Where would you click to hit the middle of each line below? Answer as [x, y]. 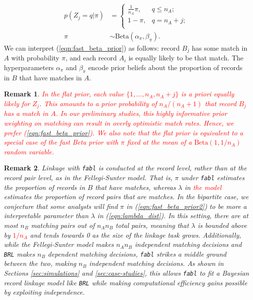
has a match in [26, 113]
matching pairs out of [63, 225]
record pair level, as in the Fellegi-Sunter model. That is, [88, 177]
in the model [203, 187]
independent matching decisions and [188, 244]
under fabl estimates [213, 177]
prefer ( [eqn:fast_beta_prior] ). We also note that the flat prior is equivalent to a [124, 132]
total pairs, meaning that [152, 225]
